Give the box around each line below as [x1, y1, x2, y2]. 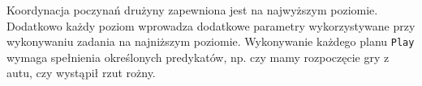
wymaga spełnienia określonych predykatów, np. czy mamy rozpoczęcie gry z [6, 48, 390, 65]
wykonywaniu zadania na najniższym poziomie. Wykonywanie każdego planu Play [6, 33, 415, 50]
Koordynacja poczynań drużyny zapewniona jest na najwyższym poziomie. [6, 2, 378, 18]
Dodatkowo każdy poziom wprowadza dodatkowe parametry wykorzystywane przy [6, 17, 416, 34]
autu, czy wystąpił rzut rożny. [6, 64, 156, 81]
